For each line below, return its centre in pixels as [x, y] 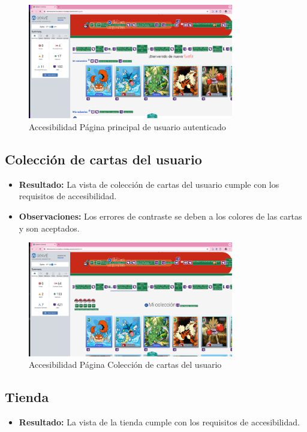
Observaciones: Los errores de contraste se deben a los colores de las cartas [160, 216]
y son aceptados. [49, 228]
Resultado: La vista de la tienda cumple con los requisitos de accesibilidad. [159, 422]
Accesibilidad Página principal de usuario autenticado [127, 127]
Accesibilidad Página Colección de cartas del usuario [125, 364]
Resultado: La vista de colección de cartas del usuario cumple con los [149, 184]
